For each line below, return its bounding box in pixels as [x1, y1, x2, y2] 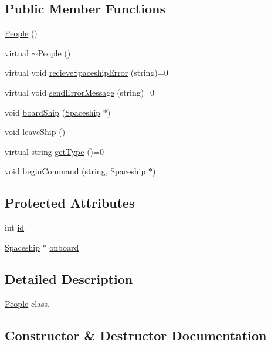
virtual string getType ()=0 [5, 145, 104, 157]
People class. [5, 297, 50, 309]
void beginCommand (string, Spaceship [5, 165, 146, 177]
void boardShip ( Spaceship [5, 106, 101, 118]
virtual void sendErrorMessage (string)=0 [5, 86, 155, 98]
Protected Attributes [5, 194, 135, 212]
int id [5, 221, 25, 234]
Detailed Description [5, 269, 133, 287]
